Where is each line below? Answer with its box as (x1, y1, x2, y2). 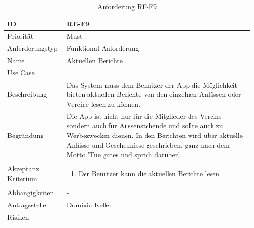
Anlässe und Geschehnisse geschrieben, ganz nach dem (66, 139, 230, 150)
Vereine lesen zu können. (66, 99, 141, 109)
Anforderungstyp (7, 43, 58, 53)
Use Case (7, 67, 35, 77)
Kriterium (7, 173, 37, 183)
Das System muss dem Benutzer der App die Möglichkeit (66, 79, 238, 90)
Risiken (7, 211, 29, 222)
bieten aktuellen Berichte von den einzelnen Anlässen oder (66, 89, 241, 99)
